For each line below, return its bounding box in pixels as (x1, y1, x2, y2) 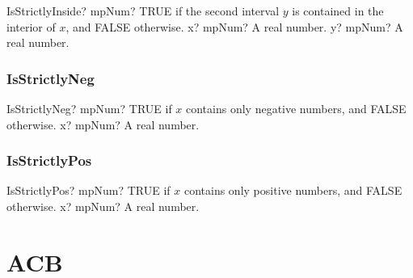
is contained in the (292, 2, 384, 19)
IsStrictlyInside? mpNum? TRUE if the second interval (6, 2, 280, 19)
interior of (6, 18, 56, 35)
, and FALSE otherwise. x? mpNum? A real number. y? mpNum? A (65, 18, 403, 35)
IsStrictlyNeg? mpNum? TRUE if (6, 100, 172, 116)
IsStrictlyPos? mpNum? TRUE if (6, 182, 171, 199)
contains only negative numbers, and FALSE (186, 100, 407, 116)
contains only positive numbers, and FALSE (183, 182, 402, 199)
